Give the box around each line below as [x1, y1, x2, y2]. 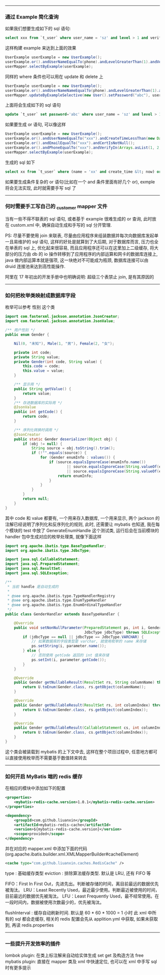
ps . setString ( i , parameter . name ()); [31, 644, 107, 649]
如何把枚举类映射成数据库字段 [5, 292, 76, 299]
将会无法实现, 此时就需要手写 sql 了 [5, 185, 77, 191]
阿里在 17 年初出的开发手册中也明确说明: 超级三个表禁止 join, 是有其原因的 [5, 274, 154, 280]
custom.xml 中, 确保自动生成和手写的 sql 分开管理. [10, 222, 112, 228]
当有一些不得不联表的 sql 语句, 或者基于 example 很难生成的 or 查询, [5, 216, 142, 222]
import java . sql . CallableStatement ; [5, 557, 80, 562]
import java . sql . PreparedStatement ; [5, 561, 80, 567]
